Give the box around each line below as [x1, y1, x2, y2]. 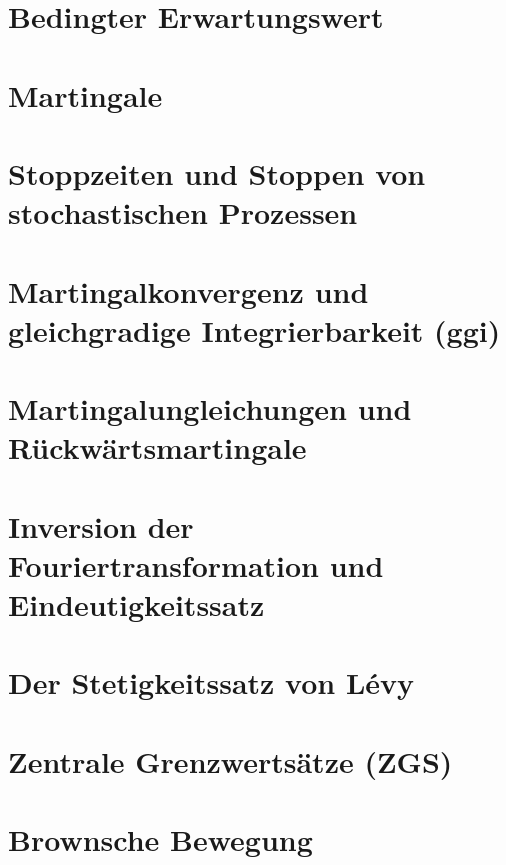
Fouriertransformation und [8, 544, 384, 585]
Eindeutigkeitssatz [8, 584, 265, 624]
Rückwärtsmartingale [8, 427, 307, 468]
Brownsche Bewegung [8, 819, 313, 860]
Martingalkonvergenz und [8, 270, 369, 311]
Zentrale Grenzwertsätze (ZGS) [8, 740, 453, 781]
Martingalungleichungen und [8, 388, 412, 429]
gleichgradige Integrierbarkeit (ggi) [8, 309, 501, 350]
